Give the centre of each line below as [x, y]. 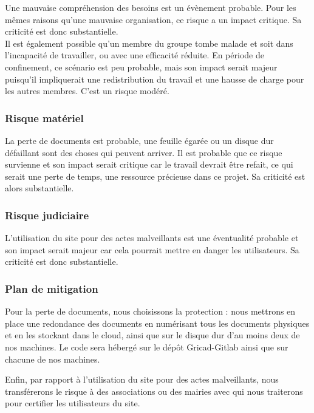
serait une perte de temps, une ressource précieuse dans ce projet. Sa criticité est [155, 176]
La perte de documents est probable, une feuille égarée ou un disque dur [139, 140]
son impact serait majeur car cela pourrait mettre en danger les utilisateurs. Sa [152, 249]
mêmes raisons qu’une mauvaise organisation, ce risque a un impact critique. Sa [153, 19]
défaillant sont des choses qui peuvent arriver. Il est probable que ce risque [144, 152]
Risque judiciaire [47, 215]
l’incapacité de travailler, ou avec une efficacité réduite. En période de [135, 55]
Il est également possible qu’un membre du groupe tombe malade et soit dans [149, 43]
